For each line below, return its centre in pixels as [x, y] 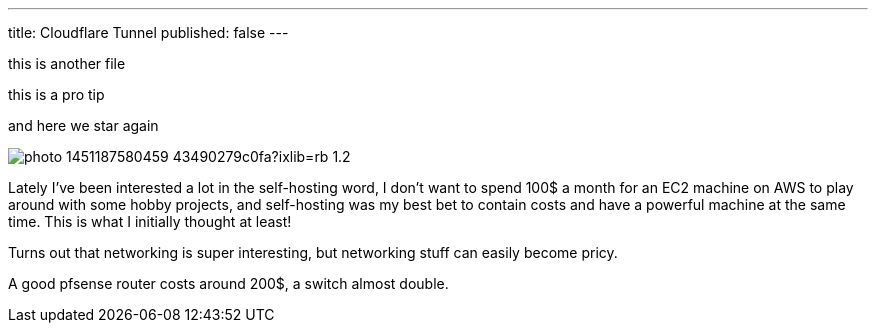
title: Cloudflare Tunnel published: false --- [148, 32]
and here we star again [83, 125]
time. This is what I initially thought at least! [150, 221]
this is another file [67, 63]
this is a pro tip [56, 94]
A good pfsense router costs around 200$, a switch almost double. [228, 283]
